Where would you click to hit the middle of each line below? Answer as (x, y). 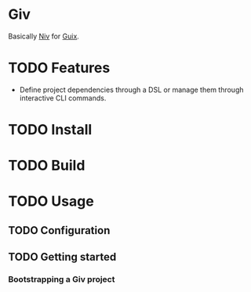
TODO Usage (51, 201)
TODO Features (59, 68)
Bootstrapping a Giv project (62, 279)
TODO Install (50, 130)
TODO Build (47, 166)
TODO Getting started (62, 257)
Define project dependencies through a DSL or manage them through (132, 89)
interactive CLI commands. (63, 98)
